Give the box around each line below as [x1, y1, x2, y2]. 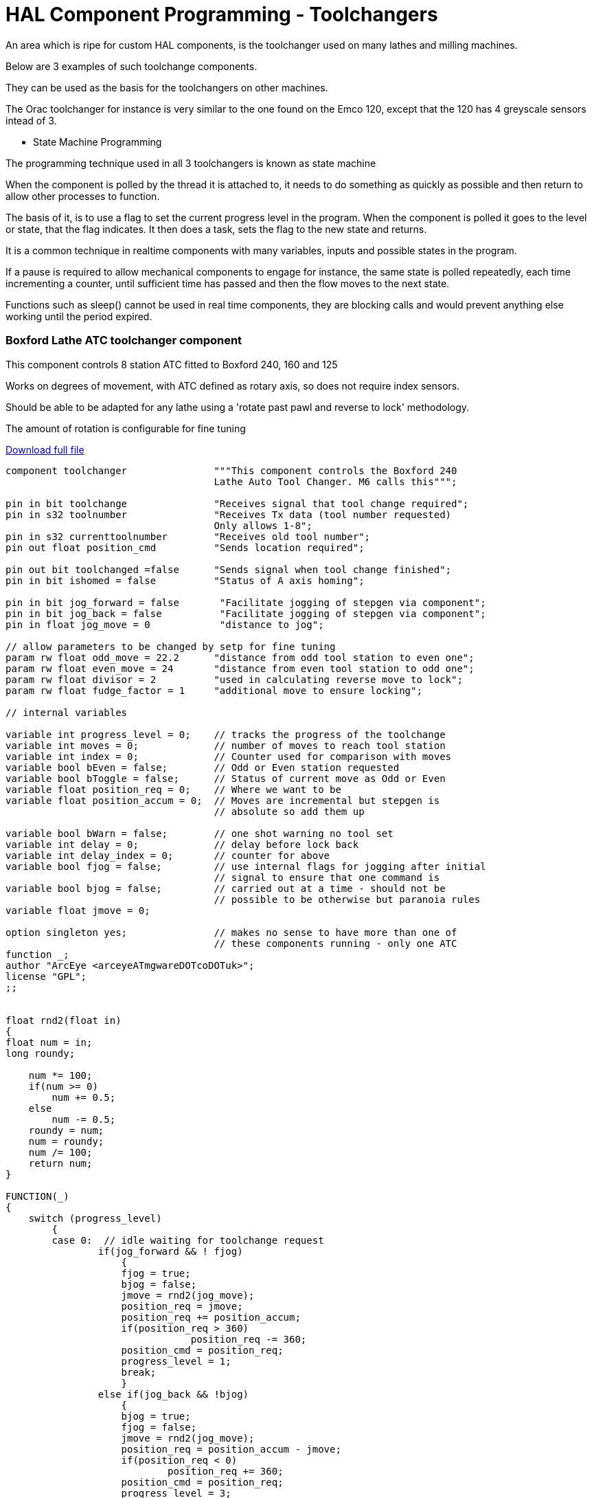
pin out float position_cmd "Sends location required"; [5, 541, 365, 553]
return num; [28, 1157, 93, 1169]
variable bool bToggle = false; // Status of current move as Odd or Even [5, 772, 446, 784]
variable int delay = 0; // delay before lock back [5, 838, 359, 850]
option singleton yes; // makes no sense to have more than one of [5, 926, 457, 938]
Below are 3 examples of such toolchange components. [5, 60, 258, 72]
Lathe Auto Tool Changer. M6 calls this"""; [214, 476, 457, 487]
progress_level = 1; [121, 1355, 231, 1367]
